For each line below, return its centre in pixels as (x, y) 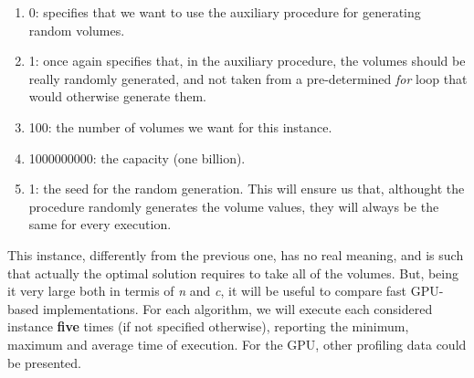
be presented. (45, 362)
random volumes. (77, 30)
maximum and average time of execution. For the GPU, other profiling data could (237, 344)
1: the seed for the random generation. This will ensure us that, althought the (247, 189)
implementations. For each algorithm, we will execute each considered (237, 308)
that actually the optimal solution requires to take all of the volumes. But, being (233, 273)
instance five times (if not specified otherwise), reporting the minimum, (208, 326)
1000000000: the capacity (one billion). (137, 157)
